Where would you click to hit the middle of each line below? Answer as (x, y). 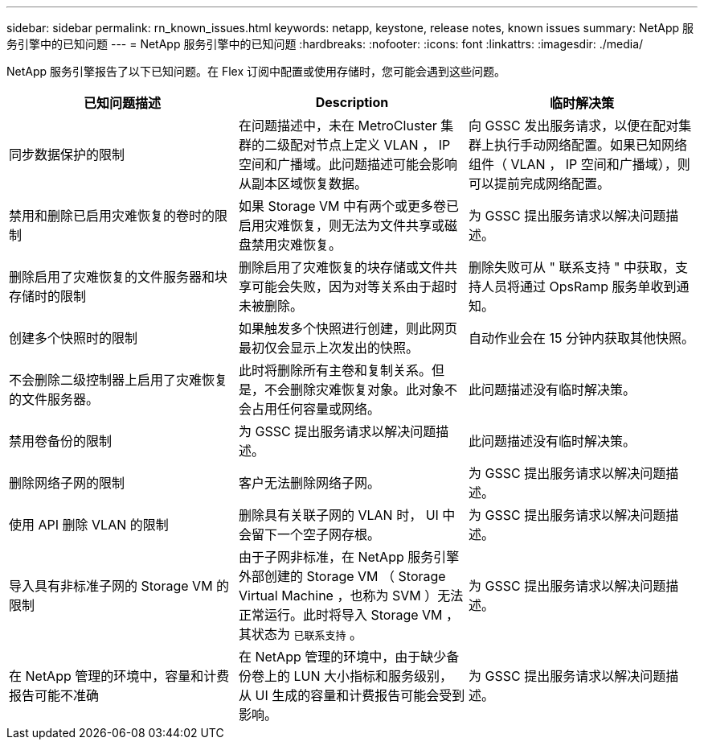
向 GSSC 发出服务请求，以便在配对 (573, 126)
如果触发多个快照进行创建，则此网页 (348, 328)
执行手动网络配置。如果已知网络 (590, 145)
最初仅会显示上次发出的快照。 (328, 348)
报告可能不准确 (54, 695)
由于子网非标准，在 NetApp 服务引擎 (349, 557)
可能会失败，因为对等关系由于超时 (354, 286)
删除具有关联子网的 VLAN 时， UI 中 (347, 515)
